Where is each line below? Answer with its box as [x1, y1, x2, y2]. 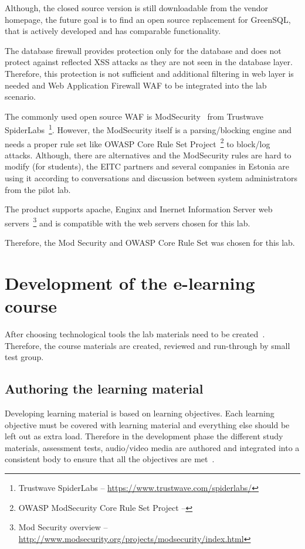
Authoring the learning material [5, 379, 204, 398]
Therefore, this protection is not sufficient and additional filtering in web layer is [5, 67, 294, 79]
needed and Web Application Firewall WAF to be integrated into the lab [5, 79, 267, 91]
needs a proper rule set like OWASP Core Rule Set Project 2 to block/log [5, 135, 270, 150]
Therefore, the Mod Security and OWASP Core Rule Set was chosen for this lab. [5, 236, 295, 249]
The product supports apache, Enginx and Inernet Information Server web [5, 203, 273, 215]
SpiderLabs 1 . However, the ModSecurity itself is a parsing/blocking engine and [5, 122, 292, 135]
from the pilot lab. [5, 183, 71, 195]
